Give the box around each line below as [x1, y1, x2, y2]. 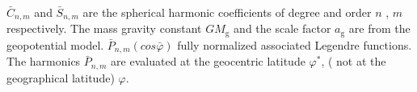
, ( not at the [321, 53, 386, 70]
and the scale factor [234, 20, 331, 37]
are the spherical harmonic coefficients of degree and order [82, 4, 372, 20]
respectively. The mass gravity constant [6, 20, 202, 37]
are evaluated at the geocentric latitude [111, 53, 305, 70]
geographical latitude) [6, 69, 115, 86]
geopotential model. [6, 36, 104, 53]
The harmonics [6, 53, 81, 70]
